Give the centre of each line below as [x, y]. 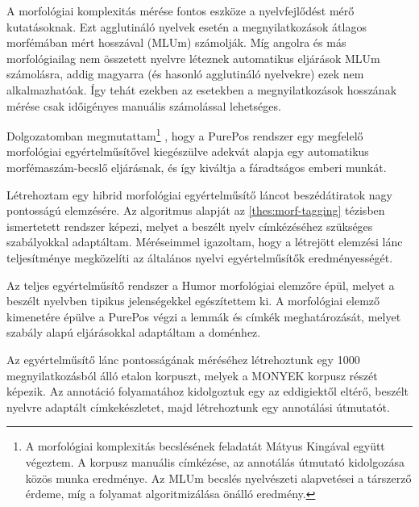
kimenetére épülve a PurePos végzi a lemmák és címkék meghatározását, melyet [204, 316]
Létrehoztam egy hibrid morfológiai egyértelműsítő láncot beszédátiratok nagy [199, 194]
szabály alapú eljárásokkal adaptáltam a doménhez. [134, 332]
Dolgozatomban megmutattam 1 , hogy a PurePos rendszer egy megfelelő [185, 134]
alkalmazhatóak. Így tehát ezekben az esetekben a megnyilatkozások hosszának [202, 89]
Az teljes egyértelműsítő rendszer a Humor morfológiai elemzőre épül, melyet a [201, 285]
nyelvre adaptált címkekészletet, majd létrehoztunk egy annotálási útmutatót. [198, 406]
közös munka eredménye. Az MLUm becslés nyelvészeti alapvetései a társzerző [218, 478]
